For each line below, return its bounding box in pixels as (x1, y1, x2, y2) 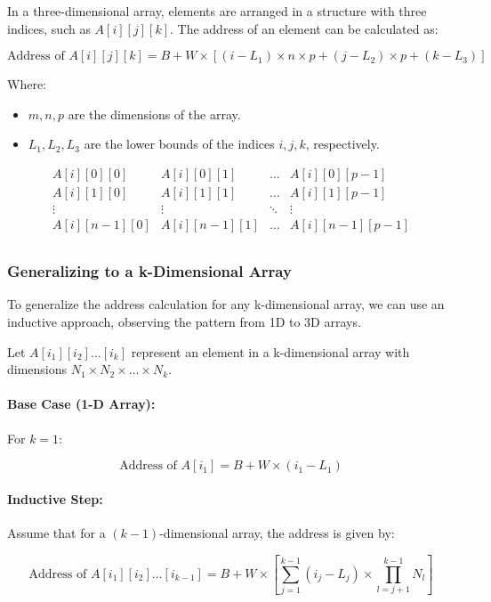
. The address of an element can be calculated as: (170, 19, 439, 37)
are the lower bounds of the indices (84, 134, 275, 153)
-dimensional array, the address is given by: (159, 523, 395, 541)
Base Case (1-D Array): (7, 395, 156, 413)
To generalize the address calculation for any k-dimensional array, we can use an (7, 295, 445, 313)
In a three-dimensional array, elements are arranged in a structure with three (7, 2, 427, 20)
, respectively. (305, 134, 380, 153)
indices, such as (7, 19, 91, 37)
